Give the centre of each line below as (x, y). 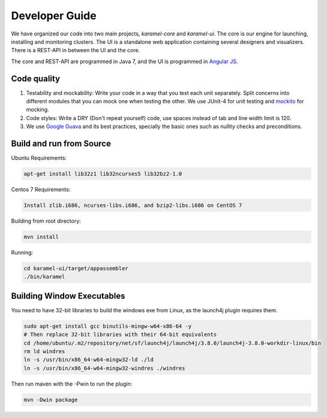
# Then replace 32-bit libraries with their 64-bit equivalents (120, 335)
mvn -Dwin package (51, 400)
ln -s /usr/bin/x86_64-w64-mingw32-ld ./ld (89, 360)
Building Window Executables (68, 296)
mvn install (41, 237)
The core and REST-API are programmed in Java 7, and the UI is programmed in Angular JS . (124, 61)
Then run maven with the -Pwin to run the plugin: (72, 384)
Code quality (35, 78)
